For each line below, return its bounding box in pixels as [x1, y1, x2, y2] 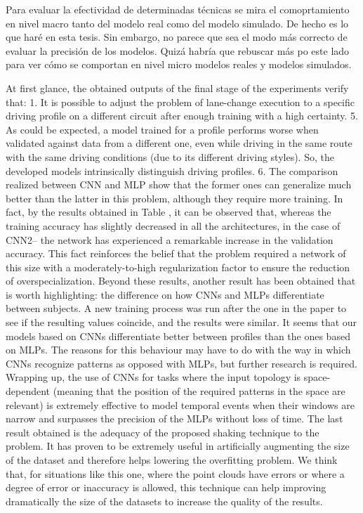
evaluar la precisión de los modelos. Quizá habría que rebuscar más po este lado [6, 43, 350, 58]
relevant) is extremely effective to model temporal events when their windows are [6, 397, 355, 412]
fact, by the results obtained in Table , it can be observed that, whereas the [6, 204, 331, 219]
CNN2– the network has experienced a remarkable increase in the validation [6, 232, 334, 247]
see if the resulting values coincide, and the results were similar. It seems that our [6, 315, 357, 330]
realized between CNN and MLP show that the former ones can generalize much [6, 177, 352, 192]
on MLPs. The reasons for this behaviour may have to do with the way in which [6, 342, 351, 357]
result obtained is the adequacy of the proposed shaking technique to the [6, 424, 319, 439]
